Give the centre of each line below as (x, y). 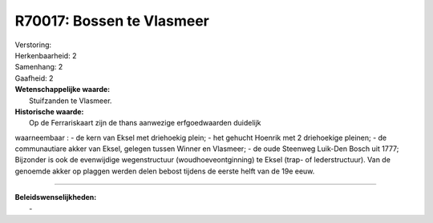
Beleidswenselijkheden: (56, 197)
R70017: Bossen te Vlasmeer (112, 21)
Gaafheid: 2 (34, 78)
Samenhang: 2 (39, 67)
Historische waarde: (49, 111)
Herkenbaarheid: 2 (46, 55)
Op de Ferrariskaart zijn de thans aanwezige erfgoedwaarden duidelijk (145, 123)
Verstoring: (33, 45)
